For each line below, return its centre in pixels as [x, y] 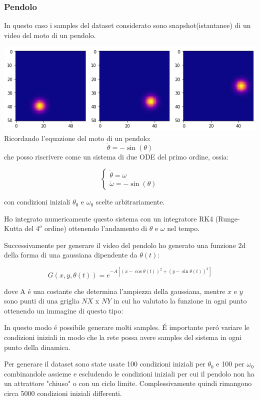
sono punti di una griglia [42, 301]
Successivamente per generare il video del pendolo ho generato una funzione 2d [125, 245]
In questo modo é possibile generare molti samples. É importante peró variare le [127, 327]
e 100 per [230, 364]
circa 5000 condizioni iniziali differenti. [63, 393]
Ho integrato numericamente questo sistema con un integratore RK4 [109, 218]
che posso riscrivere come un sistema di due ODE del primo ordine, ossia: [116, 156]
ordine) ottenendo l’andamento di [96, 228]
